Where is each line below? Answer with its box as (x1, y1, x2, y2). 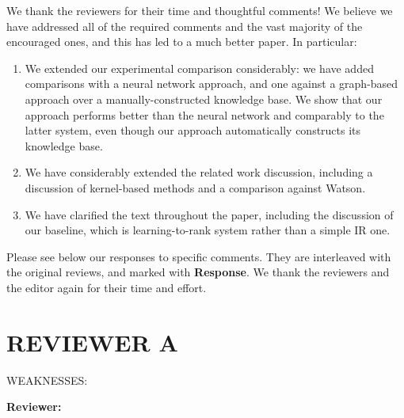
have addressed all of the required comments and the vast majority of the (6, 17, 363, 34)
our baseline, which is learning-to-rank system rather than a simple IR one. (25, 222, 391, 238)
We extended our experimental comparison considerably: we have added (25, 59, 374, 76)
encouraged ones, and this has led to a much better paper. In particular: (6, 33, 357, 50)
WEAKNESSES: (6, 371, 88, 388)
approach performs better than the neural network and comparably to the (25, 106, 384, 123)
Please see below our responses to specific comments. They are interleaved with (6, 248, 391, 264)
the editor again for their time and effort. (6, 279, 207, 295)
